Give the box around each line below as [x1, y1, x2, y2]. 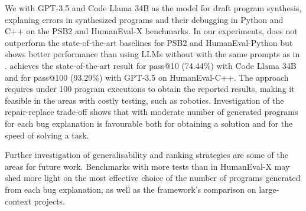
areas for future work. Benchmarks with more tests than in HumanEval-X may [5, 160, 290, 172]
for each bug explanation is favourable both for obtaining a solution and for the [5, 117, 293, 129]
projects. [34, 194, 66, 207]
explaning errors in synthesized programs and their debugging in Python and [5, 13, 284, 25]
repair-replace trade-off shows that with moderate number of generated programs [5, 105, 298, 118]
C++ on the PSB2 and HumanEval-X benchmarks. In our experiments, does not [5, 25, 298, 37]
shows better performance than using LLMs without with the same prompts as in [5, 48, 300, 60]
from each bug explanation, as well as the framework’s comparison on [5, 183, 256, 195]
